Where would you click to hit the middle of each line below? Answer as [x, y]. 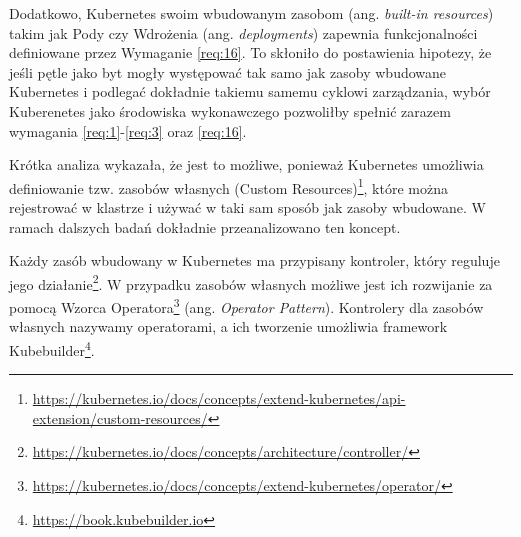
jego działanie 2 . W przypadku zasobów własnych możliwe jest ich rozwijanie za [251, 282]
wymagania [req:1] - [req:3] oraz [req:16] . [128, 130]
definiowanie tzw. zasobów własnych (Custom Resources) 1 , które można [228, 186]
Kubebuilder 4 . [52, 348]
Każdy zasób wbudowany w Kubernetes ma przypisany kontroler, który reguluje [254, 260]
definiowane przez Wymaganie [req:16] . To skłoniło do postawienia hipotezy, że [250, 52]
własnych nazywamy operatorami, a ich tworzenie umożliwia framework [228, 326]
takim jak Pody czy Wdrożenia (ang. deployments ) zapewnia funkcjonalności [243, 32]
